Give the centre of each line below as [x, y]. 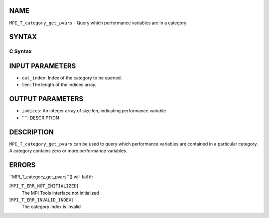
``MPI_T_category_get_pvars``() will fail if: [51, 177]
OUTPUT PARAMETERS [46, 99]
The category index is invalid [51, 207]
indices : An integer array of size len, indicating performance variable [94, 111]
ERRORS [22, 165]
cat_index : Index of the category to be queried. [72, 78]
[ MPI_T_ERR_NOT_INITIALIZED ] [44, 186]
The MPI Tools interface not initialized [60, 193]
